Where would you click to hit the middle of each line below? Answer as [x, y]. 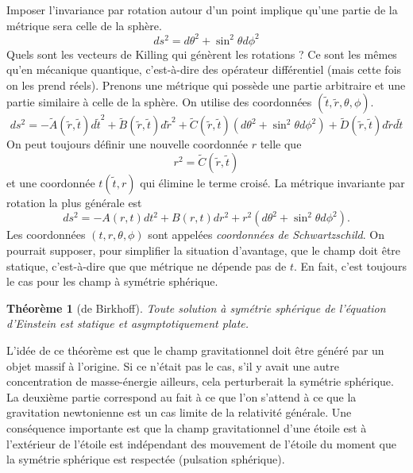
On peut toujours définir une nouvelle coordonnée [127, 144]
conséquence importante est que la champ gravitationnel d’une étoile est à [187, 427]
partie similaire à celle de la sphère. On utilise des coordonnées [159, 102]
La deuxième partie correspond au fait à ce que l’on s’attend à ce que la [181, 396]
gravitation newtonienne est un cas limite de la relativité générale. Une [179, 412]
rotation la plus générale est [74, 202]
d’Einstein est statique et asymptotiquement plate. [128, 323]
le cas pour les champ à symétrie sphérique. [112, 281]
